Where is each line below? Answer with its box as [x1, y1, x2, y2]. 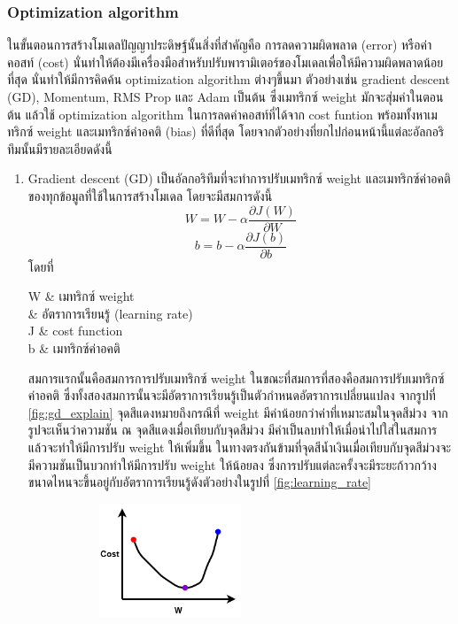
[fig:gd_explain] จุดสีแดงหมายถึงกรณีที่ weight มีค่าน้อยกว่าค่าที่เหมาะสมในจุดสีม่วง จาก [27, 403, 448, 421]
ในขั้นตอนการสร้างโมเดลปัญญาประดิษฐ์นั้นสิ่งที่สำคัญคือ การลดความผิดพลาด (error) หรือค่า [7, 35, 432, 54]
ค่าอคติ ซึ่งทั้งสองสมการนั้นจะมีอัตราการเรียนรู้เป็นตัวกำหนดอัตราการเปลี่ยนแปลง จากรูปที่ [27, 386, 436, 404]
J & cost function [27, 321, 123, 340]
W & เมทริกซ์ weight [27, 287, 135, 305]
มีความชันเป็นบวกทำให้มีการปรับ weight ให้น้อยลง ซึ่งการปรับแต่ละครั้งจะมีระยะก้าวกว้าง [27, 455, 437, 474]
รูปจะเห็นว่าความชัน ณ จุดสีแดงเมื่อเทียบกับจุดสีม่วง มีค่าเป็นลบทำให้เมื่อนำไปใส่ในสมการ [27, 420, 438, 439]
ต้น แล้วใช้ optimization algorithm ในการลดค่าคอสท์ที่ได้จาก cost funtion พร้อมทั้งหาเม [7, 104, 438, 123]
